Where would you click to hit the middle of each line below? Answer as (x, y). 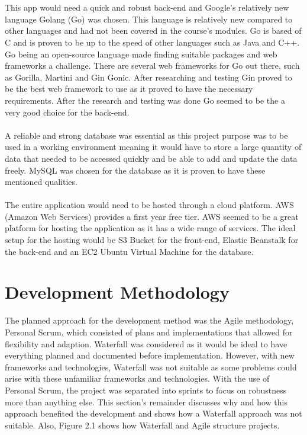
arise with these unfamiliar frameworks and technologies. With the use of (137, 378)
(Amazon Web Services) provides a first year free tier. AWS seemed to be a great (152, 216)
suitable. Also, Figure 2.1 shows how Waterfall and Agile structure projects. (142, 425)
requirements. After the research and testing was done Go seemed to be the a (145, 100)
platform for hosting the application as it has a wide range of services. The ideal (150, 228)
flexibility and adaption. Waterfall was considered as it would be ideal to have (146, 343)
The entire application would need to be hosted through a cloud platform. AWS (149, 205)
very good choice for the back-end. (67, 112)
